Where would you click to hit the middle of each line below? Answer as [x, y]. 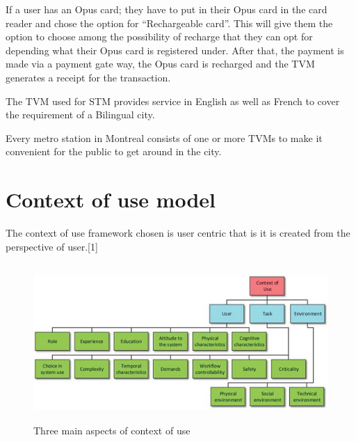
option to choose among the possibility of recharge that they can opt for [159, 37]
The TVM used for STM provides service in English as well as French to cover [173, 101]
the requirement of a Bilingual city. [80, 115]
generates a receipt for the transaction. [88, 77]
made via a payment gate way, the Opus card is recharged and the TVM [160, 64]
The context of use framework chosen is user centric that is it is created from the [178, 233]
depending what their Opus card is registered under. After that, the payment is [175, 50]
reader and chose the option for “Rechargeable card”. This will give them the [169, 23]
